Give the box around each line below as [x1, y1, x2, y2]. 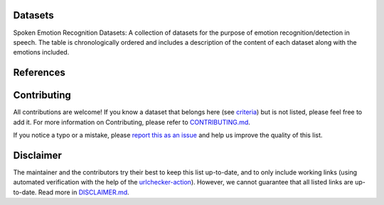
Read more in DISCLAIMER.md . [38, 188, 129, 196]
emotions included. [13, 48, 70, 57]
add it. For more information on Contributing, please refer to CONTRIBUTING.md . [13, 118, 250, 126]
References [13, 67, 65, 79]
